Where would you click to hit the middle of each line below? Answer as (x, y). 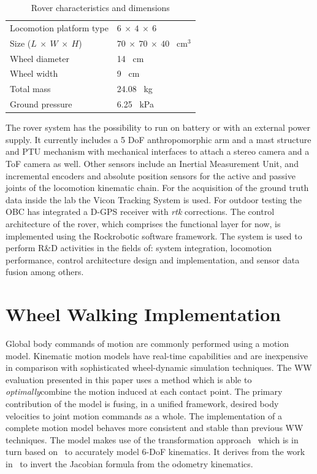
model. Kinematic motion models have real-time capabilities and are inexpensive (157, 355)
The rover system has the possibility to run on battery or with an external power (158, 127)
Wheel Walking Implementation (143, 314)
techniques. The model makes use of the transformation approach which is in (152, 439)
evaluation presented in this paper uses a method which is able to (129, 379)
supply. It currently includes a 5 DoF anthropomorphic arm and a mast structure (158, 139)
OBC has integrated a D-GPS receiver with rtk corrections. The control (140, 212)
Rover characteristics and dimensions (100, 7)
